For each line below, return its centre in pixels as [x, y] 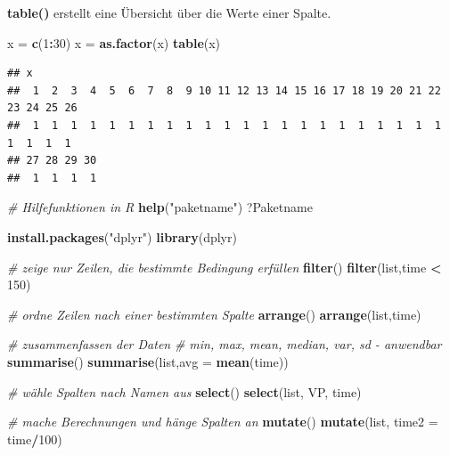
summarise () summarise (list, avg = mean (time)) [148, 361]
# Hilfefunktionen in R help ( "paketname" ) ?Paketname [160, 207]
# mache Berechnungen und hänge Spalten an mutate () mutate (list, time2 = [223, 422]
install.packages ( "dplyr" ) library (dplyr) [122, 236]
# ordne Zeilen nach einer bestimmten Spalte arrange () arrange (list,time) [214, 314]
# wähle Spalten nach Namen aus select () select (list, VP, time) [184, 391]
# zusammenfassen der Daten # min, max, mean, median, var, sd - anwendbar [225, 344]
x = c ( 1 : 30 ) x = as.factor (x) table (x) [114, 42]
